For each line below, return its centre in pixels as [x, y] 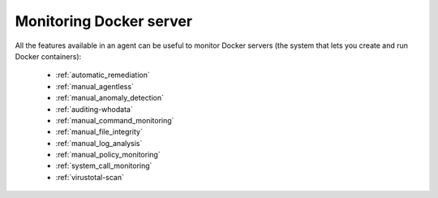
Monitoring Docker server [104, 21]
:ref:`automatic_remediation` [103, 75]
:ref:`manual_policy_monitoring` [108, 155]
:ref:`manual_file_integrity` [99, 132]
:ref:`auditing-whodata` [94, 109]
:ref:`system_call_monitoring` [104, 166]
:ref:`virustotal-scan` [90, 177]
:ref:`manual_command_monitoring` [115, 120]
